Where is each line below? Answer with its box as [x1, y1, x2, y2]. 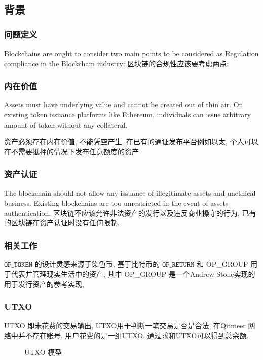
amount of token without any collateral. [4, 119, 128, 130]
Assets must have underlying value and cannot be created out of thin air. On [4, 99, 243, 110]
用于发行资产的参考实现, [4, 278, 84, 289]
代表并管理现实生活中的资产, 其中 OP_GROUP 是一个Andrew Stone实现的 [11, 268, 255, 279]
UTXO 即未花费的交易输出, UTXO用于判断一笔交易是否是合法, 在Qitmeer [4, 320, 246, 331]
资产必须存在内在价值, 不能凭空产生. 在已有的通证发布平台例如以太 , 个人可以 [4, 136, 258, 147]
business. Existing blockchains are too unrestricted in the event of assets [4, 197, 229, 208]
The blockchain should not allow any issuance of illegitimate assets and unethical [4, 187, 256, 198]
